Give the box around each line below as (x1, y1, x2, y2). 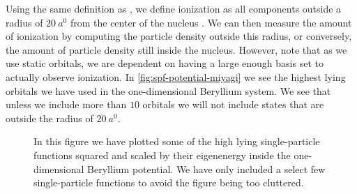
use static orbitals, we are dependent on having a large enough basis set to (6, 56, 324, 70)
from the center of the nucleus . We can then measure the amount (70, 15, 352, 29)
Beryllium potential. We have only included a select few (87, 161, 326, 176)
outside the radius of (6, 110, 93, 125)
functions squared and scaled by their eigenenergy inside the (33, 147, 291, 162)
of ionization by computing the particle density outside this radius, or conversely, (6, 29, 352, 43)
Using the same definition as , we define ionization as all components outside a (6, 1, 342, 15)
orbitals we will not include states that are (142, 97, 324, 112)
